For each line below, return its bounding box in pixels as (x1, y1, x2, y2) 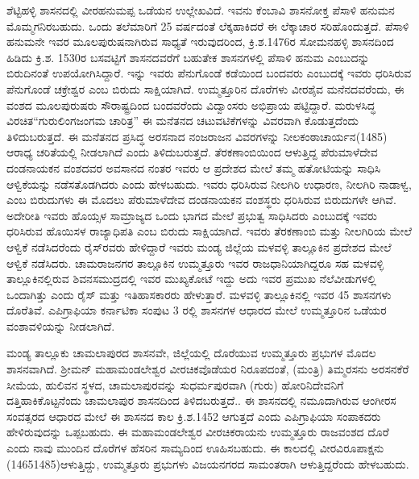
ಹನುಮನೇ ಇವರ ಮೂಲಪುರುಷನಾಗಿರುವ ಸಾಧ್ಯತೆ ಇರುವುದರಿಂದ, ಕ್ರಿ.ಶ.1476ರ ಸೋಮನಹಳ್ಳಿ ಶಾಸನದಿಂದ (6, 33, 394, 50)
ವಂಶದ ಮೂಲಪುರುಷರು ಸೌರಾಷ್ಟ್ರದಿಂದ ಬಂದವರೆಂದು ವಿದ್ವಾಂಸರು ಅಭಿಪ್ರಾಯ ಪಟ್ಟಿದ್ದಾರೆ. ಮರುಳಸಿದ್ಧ (6, 96, 375, 113)
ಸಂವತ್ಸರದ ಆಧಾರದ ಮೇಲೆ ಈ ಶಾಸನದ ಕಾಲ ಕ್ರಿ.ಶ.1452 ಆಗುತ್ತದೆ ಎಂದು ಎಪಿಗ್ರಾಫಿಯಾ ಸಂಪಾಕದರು (6, 407, 381, 424)
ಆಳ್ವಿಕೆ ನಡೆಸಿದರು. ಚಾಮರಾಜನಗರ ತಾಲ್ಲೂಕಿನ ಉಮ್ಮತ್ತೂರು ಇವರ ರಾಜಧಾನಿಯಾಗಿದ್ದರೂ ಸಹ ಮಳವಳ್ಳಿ (6, 254, 384, 271)
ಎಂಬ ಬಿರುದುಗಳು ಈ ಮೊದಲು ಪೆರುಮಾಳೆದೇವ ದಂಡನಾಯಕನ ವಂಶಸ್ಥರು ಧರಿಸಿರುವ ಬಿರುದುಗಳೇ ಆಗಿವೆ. (6, 191, 396, 208)
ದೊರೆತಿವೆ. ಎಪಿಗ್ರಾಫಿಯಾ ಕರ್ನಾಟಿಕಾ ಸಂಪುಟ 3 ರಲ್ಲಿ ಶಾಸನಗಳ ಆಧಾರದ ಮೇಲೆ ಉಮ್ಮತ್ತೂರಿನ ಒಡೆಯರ (6, 302, 387, 319)
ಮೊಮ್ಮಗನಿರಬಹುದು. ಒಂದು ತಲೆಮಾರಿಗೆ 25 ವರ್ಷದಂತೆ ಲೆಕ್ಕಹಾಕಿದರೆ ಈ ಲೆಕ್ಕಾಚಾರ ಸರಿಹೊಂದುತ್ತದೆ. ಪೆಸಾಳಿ (6, 17, 409, 34)
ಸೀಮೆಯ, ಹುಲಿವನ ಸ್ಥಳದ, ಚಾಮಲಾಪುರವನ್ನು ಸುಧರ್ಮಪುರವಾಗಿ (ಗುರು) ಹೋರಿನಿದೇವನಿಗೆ (6, 376, 344, 393)
